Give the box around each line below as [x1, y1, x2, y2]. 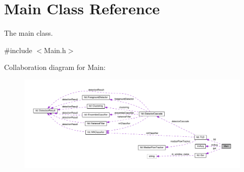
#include [4, 44, 33, 55]
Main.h [44, 44, 66, 55]
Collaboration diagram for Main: [4, 62, 106, 72]
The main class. [4, 28, 53, 38]
